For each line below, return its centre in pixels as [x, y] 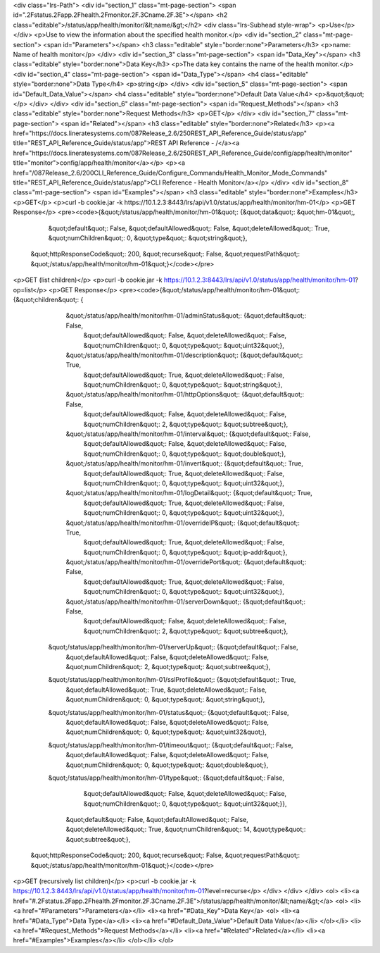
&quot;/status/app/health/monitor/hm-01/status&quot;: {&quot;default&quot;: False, [169, 712]
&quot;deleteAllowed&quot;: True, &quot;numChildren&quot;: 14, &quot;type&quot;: [186, 829]
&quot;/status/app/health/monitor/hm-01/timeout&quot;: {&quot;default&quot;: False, [171, 745]
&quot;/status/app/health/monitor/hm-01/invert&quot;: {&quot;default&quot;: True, [185, 463]
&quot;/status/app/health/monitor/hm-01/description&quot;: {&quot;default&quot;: [184, 355]
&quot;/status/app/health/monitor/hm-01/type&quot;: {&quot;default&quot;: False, [166, 778]
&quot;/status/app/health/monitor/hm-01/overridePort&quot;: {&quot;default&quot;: [186, 562]
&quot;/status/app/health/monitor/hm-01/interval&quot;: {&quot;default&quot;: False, [188, 434]
